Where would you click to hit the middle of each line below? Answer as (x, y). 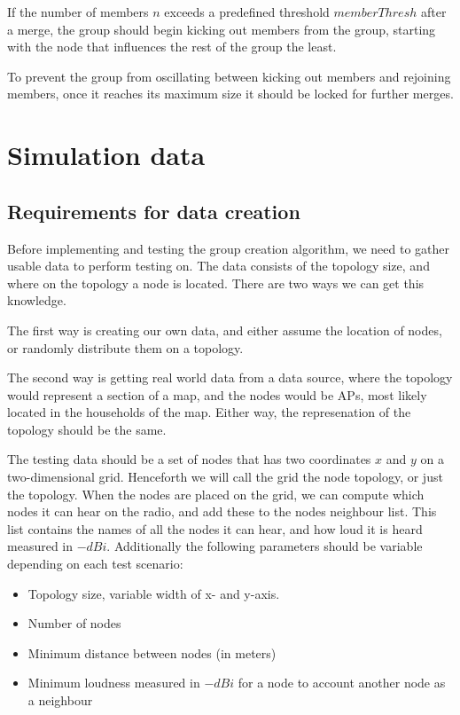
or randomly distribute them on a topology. (125, 347)
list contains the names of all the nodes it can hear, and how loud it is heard (215, 528)
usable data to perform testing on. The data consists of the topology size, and (218, 266)
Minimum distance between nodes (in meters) (152, 652)
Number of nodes (74, 623)
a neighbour (60, 700)
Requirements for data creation (154, 211)
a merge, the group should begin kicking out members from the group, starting (222, 29)
